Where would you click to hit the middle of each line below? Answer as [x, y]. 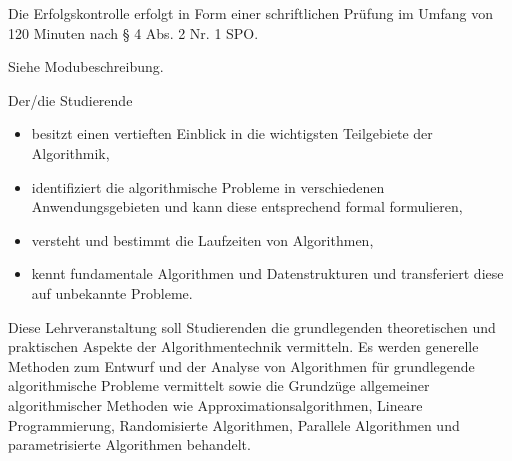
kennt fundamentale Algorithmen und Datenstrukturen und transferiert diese [267, 273]
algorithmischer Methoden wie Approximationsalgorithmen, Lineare [215, 404]
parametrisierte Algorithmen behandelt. [129, 444]
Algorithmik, [70, 152]
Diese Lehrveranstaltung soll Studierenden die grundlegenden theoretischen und [252, 326]
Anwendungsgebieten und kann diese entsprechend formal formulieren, [247, 206]
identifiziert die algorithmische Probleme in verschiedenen [208, 186]
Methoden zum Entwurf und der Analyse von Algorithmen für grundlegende [241, 365]
